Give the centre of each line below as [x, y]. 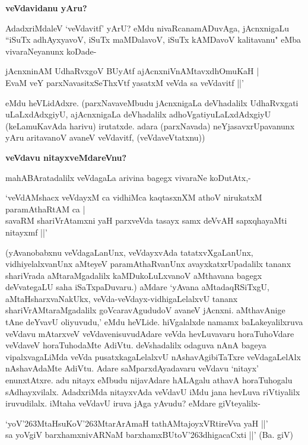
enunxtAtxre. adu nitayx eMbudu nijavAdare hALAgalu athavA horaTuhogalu [149, 380]
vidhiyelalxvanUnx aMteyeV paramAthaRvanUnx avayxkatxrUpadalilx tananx [148, 264]
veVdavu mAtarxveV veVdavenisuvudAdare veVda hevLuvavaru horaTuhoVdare [150, 333]
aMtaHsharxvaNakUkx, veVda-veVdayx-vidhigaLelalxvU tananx [122, 298]
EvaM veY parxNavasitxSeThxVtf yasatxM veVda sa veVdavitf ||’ [125, 82]
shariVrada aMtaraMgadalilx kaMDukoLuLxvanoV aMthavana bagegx [134, 275]
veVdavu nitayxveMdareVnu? [66, 157]
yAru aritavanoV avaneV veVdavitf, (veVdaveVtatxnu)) [105, 137]
